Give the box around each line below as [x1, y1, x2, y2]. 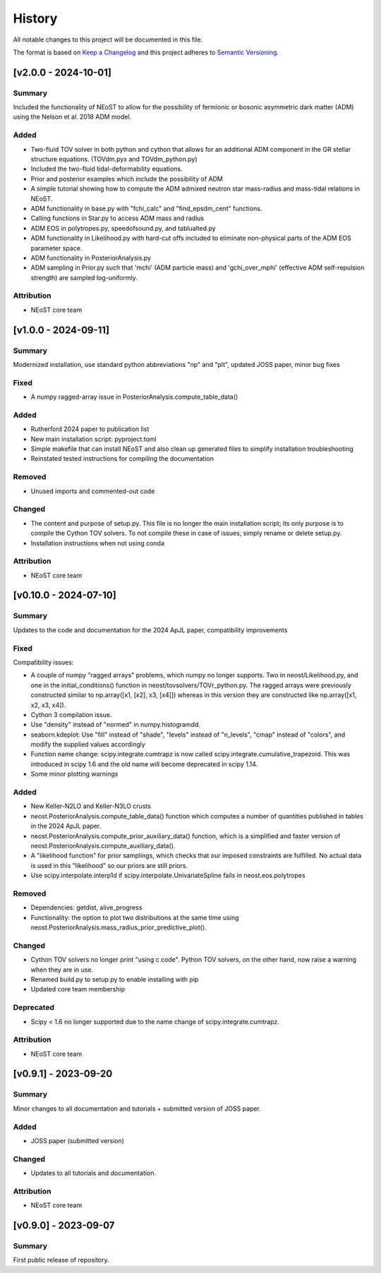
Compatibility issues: [13, 658, 74, 666]
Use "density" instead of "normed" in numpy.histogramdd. [30, 720, 201, 729]
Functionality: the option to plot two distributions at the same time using [30, 913, 239, 922]
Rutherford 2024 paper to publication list [30, 425, 150, 433]
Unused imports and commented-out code [30, 487, 155, 495]
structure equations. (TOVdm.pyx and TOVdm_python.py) [30, 155, 198, 164]
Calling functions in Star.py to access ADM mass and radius [30, 214, 205, 222]
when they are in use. [30, 965, 94, 974]
